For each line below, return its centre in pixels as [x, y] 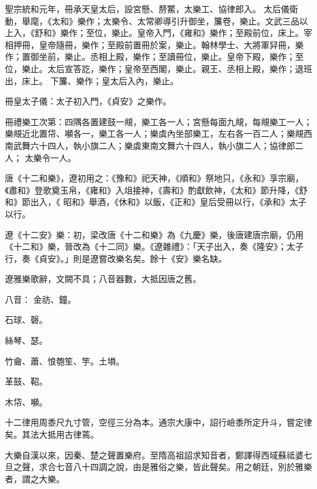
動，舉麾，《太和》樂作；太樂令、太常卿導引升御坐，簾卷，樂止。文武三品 [152, 20]
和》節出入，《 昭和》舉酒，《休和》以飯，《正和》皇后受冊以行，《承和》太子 [156, 202]
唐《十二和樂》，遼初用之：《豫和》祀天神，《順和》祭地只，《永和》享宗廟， [154, 178]
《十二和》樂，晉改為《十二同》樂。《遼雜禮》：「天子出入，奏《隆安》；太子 [154, 246]
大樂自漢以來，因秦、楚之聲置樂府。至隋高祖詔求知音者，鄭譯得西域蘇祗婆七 [158, 455]
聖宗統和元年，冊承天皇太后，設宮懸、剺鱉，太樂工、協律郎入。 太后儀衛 [151, 9]
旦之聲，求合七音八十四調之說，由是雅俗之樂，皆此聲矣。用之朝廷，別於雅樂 [158, 467]
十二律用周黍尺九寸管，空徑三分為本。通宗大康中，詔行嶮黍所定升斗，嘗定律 [158, 422]
